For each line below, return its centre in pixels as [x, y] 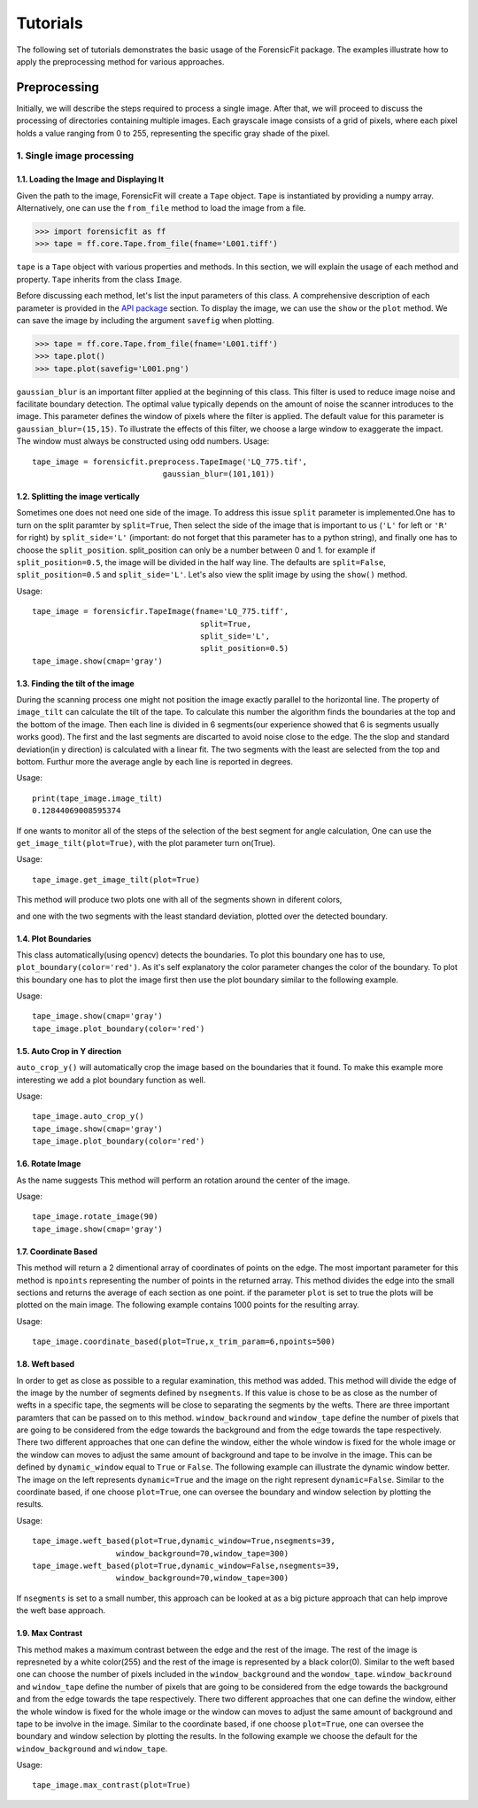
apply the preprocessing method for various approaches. [120, 61]
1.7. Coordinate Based [57, 1251]
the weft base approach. [61, 1610]
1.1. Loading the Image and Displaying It [90, 179]
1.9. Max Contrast [50, 1633]
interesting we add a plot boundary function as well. [111, 1080]
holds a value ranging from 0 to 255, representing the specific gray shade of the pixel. [173, 133]
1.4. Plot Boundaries [54, 938]
